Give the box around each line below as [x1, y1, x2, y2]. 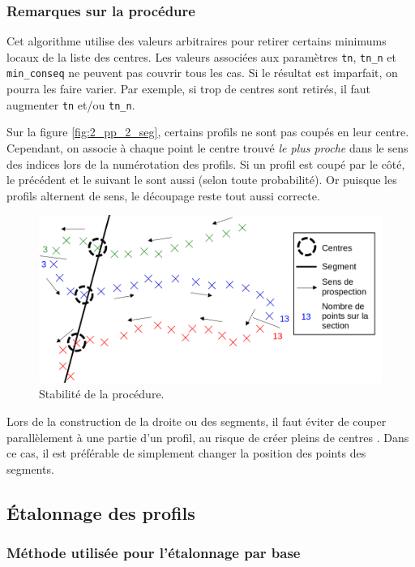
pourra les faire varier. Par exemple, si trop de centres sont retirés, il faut [6, 80, 370, 97]
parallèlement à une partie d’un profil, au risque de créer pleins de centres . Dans [6, 428, 409, 445]
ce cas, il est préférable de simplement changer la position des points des [6, 445, 366, 462]
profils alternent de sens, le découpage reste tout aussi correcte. [6, 187, 320, 204]
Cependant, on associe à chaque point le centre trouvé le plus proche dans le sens [6, 139, 409, 156]
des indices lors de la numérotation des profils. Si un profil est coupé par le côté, [6, 155, 405, 172]
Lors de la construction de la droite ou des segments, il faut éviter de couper [6, 413, 387, 430]
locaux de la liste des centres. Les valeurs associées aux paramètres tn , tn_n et [6, 48, 397, 65]
